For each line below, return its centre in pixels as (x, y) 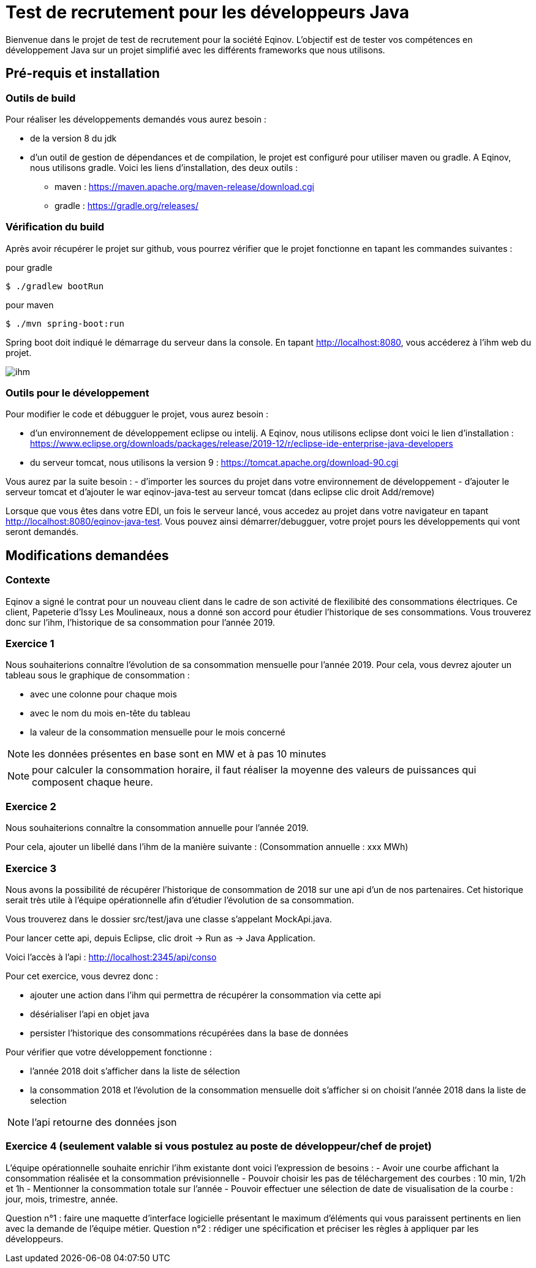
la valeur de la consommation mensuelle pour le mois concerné (158, 732)
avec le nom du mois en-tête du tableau (110, 713)
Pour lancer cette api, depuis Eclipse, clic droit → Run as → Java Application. (160, 938)
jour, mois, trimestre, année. (62, 1199)
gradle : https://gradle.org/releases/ (126, 205)
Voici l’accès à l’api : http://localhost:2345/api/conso (111, 957)
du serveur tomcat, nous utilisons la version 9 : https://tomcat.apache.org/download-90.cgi (214, 463)
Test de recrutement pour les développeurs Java (208, 12)
